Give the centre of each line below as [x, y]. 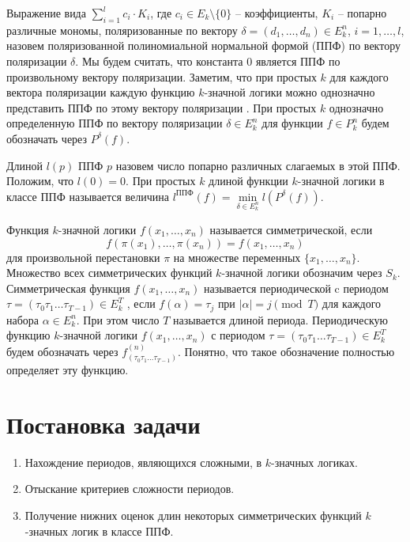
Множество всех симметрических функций [109, 273]
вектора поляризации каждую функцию [101, 92]
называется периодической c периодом [296, 288]
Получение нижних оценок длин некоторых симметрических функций [193, 515]
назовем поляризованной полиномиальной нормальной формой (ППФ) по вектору [203, 45]
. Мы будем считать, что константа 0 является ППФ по [208, 61]
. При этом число [118, 319]
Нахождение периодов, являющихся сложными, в [143, 462]
